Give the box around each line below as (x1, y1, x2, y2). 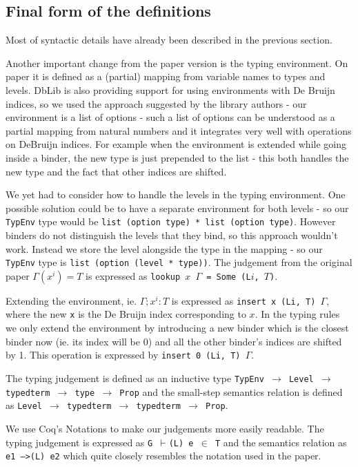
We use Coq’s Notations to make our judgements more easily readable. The (6, 421, 324, 435)
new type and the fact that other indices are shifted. (6, 164, 227, 178)
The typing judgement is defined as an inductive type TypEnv (6, 370, 264, 385)
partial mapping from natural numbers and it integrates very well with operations (6, 123, 352, 137)
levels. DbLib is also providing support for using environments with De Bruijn (6, 82, 335, 97)
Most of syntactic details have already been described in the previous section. (6, 32, 332, 47)
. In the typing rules (255, 307, 340, 321)
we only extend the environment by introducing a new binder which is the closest (6, 321, 349, 335)
